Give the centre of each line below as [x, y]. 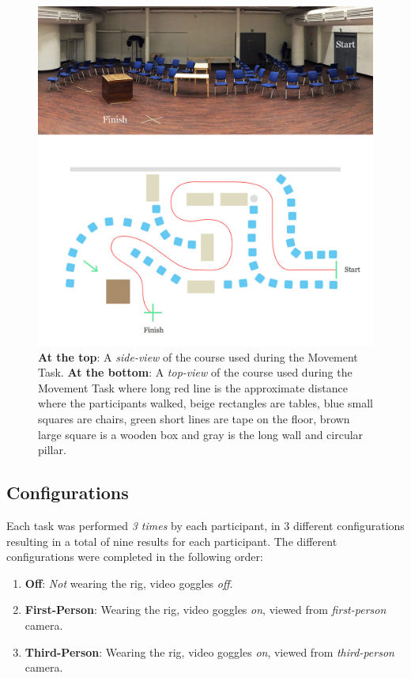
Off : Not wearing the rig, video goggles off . [129, 583]
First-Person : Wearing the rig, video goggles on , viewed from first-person [205, 610]
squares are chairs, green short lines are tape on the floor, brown [194, 418]
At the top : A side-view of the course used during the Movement [198, 356]
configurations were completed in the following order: [135, 557]
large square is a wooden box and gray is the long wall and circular [201, 434]
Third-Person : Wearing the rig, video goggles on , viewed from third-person [209, 651]
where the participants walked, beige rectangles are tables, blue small [205, 403]
